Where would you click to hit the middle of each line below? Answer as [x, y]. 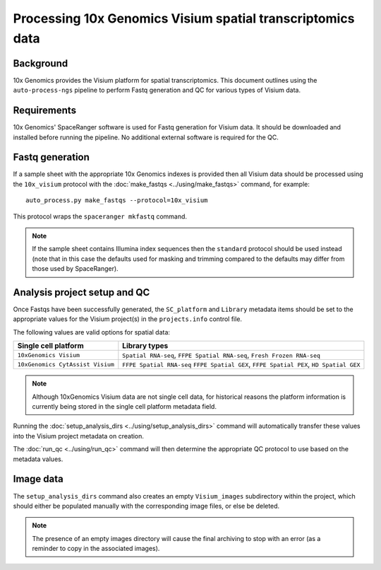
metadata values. [38, 459]
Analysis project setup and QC [81, 292]
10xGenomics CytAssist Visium [66, 364]
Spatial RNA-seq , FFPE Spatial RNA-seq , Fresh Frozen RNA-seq [222, 355]
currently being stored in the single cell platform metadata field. [124, 407]
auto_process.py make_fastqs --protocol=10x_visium [117, 200]
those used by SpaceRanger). [75, 269]
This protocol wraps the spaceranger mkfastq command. [100, 216]
